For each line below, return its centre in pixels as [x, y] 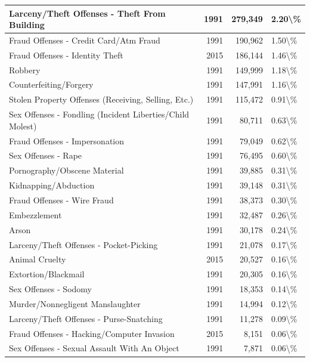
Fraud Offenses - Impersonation [67, 140]
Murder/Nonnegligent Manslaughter [75, 303]
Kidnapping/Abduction [52, 185]
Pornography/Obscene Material [66, 170]
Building [27, 25]
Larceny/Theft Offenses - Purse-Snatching [86, 318]
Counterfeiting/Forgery [51, 84]
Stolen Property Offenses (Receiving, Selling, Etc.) [101, 99]
